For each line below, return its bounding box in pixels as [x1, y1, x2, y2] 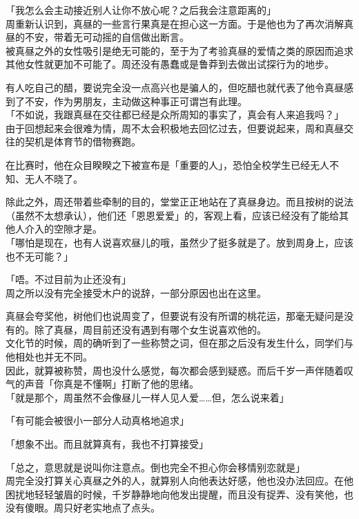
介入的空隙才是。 [24, 221, 102, 236]
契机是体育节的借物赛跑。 [24, 134, 141, 149]
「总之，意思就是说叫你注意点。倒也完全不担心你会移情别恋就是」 [6, 459, 305, 474]
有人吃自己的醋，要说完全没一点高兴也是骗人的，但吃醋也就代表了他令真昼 [6, 80, 344, 94]
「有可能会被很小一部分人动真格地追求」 [6, 413, 189, 428]
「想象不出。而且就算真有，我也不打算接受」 [6, 437, 208, 451]
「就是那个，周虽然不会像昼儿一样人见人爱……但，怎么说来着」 [6, 390, 289, 404]
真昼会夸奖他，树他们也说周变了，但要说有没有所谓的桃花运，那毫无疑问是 [6, 309, 344, 323]
